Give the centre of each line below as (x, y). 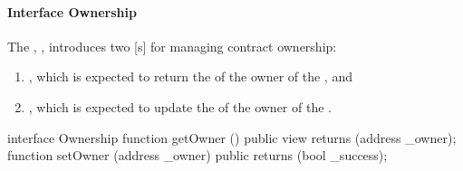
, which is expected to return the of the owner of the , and (190, 76)
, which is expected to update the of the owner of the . (180, 106)
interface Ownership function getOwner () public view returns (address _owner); (232, 137)
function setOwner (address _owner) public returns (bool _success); (198, 155)
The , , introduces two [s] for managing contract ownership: (172, 46)
